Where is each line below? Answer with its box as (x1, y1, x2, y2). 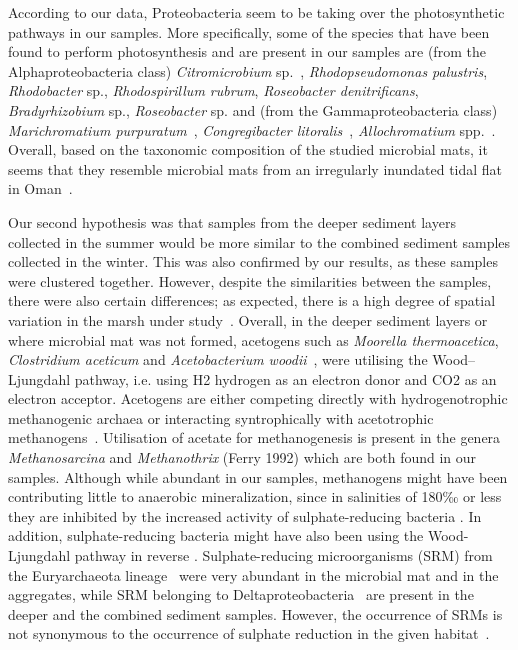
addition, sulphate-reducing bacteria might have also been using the (8, 525, 424, 546)
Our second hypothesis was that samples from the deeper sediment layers (8, 211, 456, 232)
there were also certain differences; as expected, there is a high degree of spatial (8, 290, 496, 311)
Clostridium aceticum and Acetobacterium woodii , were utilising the (8, 349, 428, 370)
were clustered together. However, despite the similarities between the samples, (8, 270, 492, 291)
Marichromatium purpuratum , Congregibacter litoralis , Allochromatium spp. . (8, 119, 496, 140)
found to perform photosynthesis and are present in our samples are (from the (8, 41, 486, 62)
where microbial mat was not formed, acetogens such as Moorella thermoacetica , (8, 329, 499, 350)
